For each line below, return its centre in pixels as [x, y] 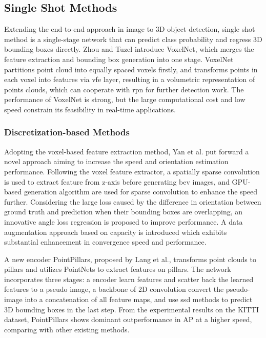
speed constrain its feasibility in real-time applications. [90, 109]
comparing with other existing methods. [67, 329]
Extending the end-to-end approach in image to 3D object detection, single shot [130, 29]
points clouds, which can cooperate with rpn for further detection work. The [124, 89]
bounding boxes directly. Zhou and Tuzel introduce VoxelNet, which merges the [129, 49]
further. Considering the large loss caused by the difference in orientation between [133, 201]
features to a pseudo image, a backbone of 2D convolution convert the [114, 289]
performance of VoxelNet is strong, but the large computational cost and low [125, 99]
